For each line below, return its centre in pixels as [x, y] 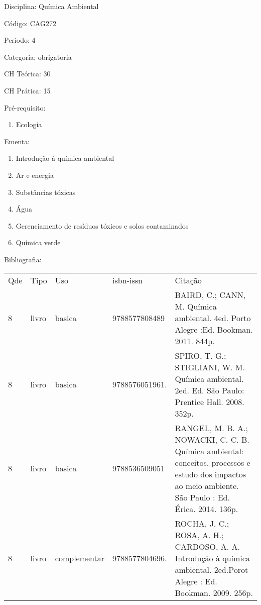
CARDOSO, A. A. [207, 546]
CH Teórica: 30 [27, 74]
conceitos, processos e [213, 462]
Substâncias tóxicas [46, 192]
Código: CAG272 [30, 23]
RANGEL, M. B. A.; [211, 428]
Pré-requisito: [25, 107]
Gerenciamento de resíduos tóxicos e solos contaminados [102, 225]
